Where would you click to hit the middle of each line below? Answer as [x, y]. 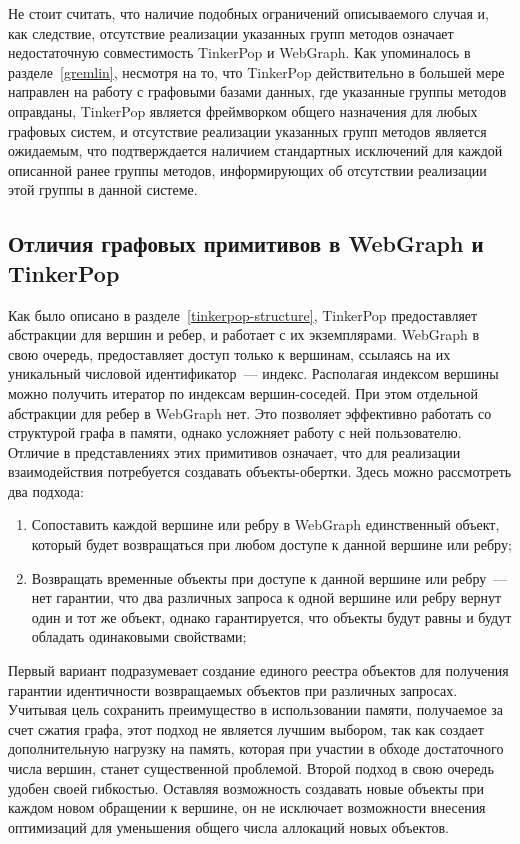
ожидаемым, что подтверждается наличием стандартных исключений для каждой [255, 150]
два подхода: [46, 490]
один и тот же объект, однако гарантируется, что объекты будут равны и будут [271, 616]
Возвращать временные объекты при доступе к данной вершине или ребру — [269, 577]
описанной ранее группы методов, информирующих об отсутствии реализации [247, 169]
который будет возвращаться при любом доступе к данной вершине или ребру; [271, 544]
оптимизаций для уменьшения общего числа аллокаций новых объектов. [228, 826]
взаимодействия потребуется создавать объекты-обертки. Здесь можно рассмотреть [260, 471]
